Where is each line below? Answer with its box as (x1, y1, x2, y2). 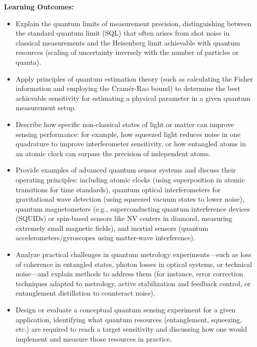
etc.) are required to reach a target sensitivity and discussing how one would (15, 324, 247, 334)
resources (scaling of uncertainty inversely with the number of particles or (15, 47, 239, 57)
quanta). (15, 56, 42, 67)
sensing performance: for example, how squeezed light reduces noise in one (15, 129, 241, 139)
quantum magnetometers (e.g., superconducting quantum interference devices (15, 203, 250, 214)
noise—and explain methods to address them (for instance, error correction (15, 268, 243, 279)
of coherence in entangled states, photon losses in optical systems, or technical (15, 259, 252, 269)
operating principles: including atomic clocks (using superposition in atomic (15, 174, 245, 184)
